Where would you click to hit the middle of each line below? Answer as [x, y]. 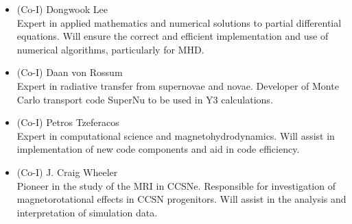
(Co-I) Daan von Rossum [70, 72]
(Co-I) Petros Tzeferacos [68, 122]
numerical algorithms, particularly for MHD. [110, 49]
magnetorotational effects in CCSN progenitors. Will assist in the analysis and [181, 199]
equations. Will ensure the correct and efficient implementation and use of [173, 36]
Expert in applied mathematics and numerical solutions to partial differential [179, 22]
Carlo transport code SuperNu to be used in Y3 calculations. [145, 99]
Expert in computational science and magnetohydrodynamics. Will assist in [176, 135]
